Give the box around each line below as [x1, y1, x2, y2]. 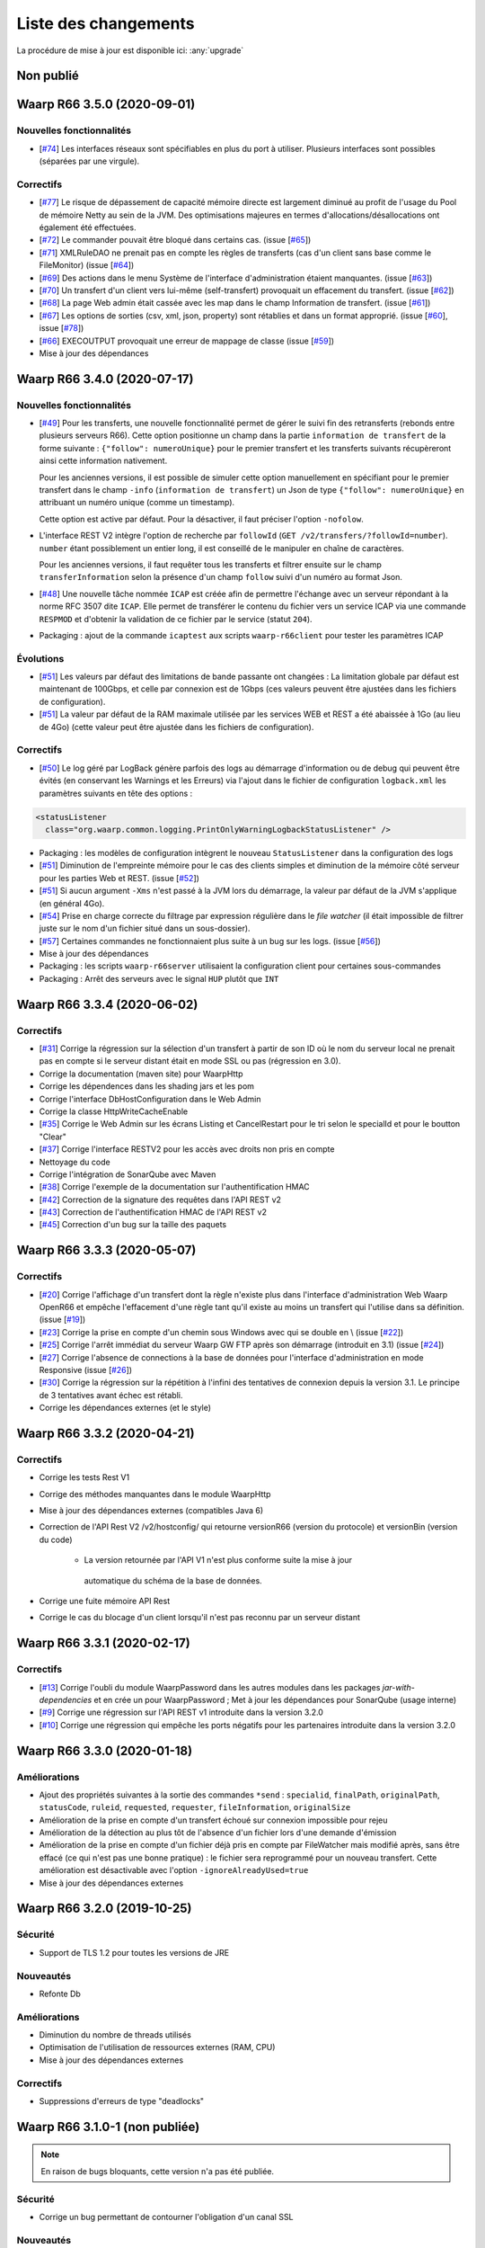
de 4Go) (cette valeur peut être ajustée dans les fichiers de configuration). [39, 721, 314, 732]
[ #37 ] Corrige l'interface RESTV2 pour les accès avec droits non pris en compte [39, 1144, 335, 1155]
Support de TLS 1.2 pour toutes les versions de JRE [39, 1947, 229, 1958]
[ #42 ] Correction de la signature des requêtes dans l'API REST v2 [39, 1194, 282, 1205]
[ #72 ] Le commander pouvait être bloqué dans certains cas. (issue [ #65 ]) [39, 235, 312, 245]
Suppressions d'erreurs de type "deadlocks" [39, 2096, 205, 2106]
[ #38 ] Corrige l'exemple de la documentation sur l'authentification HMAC [39, 1182, 310, 1192]
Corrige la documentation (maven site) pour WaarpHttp [39, 1068, 243, 1079]
